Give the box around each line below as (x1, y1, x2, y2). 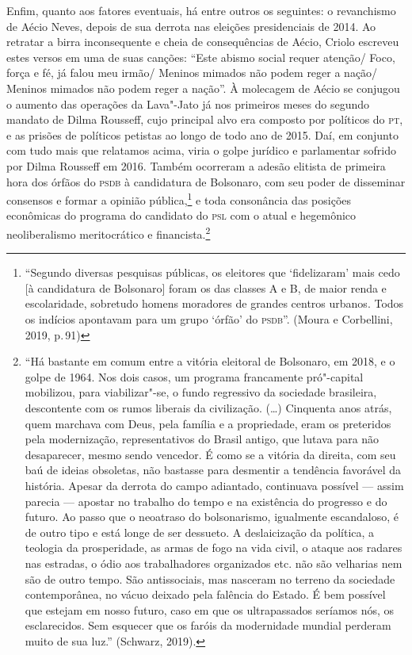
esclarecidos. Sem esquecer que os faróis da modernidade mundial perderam (25, 617, 391, 634)
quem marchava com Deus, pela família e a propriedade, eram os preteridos (25, 415, 391, 431)
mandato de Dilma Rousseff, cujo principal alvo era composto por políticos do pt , (6, 111, 403, 128)
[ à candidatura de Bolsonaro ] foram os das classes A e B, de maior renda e (25, 279, 387, 296)
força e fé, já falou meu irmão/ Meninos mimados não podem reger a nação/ (6, 64, 378, 81)
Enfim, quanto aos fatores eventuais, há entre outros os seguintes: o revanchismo (6, 2, 396, 18)
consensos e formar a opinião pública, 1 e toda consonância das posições (6, 190, 352, 208)
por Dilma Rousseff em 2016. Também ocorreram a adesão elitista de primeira (6, 157, 386, 174)
